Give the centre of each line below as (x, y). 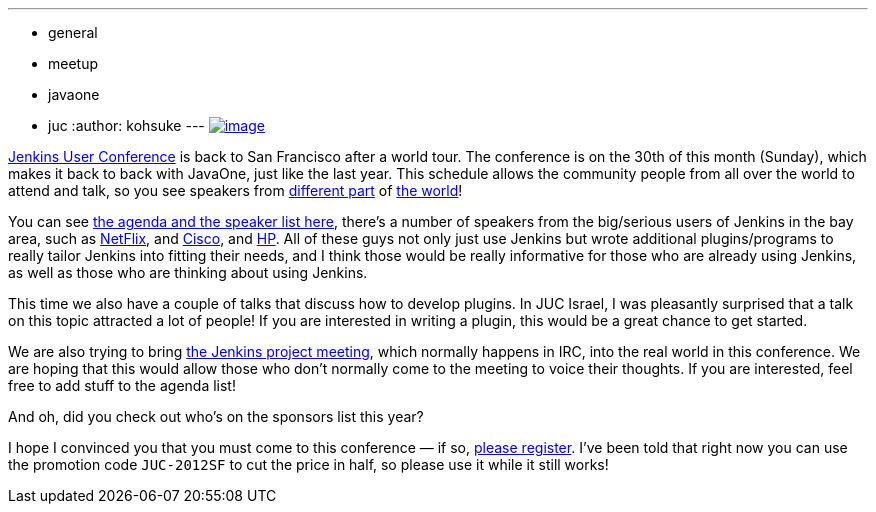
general (73, 32)
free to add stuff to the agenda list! (122, 385)
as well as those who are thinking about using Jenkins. (188, 272)
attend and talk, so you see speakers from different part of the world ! (235, 190)
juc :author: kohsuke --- (126, 125)
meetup (73, 63)
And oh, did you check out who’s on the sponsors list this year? (216, 416)
